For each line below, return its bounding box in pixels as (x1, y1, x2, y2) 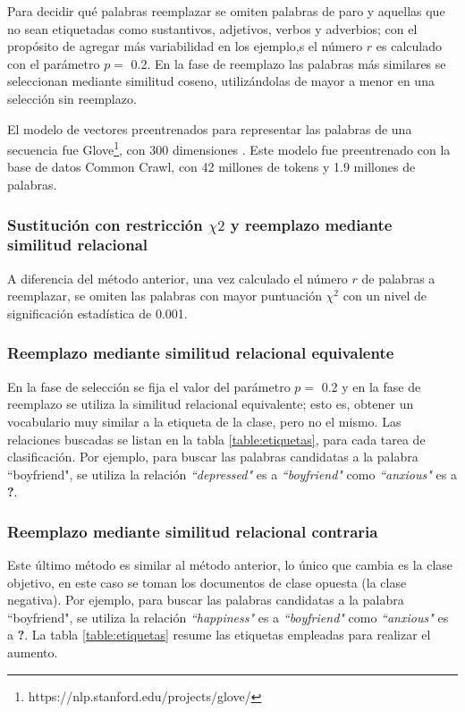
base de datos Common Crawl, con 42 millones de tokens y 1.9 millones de (7, 157, 416, 176)
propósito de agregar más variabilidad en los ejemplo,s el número (7, 37, 363, 55)
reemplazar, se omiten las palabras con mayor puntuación (7, 286, 322, 305)
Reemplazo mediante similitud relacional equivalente (7, 342, 394, 364)
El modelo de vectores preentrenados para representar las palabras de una (7, 119, 412, 138)
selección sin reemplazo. (7, 89, 137, 107)
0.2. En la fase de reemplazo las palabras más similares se (131, 54, 446, 72)
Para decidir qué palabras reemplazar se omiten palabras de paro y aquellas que (7, 2, 445, 20)
